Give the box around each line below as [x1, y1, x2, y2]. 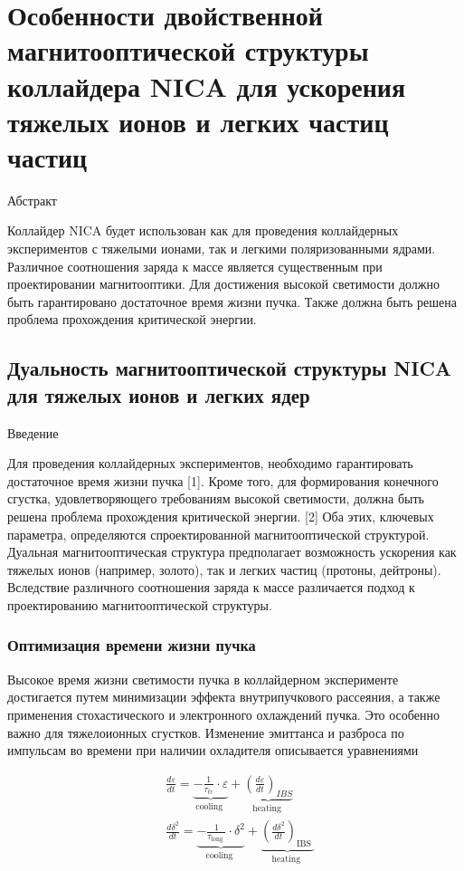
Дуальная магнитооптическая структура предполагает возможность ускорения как [7, 542, 457, 561]
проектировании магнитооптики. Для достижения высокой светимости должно [7, 274, 440, 293]
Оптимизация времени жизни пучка [7, 634, 256, 656]
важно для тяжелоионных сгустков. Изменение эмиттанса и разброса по [7, 723, 404, 742]
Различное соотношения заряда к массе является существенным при [7, 256, 383, 275]
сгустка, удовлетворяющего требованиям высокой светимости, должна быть [7, 489, 424, 508]
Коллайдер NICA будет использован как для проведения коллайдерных [7, 221, 399, 240]
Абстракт [7, 190, 57, 209]
